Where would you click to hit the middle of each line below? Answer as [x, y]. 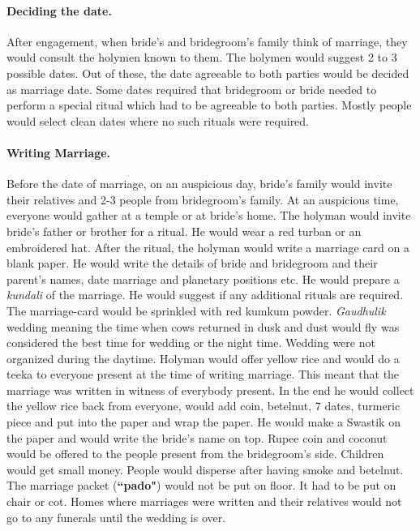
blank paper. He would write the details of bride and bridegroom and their [192, 263]
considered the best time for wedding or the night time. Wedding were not [191, 343]
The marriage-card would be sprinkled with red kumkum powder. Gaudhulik [196, 310]
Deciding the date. [59, 10]
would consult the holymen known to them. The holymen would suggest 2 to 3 [202, 57]
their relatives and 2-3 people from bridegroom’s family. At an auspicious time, [203, 199]
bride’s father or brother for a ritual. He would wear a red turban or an [184, 231]
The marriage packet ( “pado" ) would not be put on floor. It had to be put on [201, 485]
